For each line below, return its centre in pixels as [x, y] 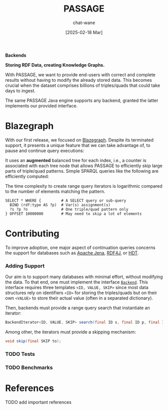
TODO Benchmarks [29, 367]
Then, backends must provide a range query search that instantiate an [77, 308]
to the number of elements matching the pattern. [55, 191]
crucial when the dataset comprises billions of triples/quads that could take [83, 85]
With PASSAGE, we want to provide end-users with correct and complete [80, 75]
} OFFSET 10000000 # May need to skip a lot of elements [73, 214]
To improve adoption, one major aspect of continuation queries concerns [80, 247]
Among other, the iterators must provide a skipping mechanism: [71, 332]
